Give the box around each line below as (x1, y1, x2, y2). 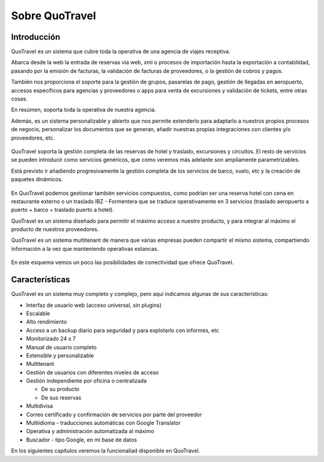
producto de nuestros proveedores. (11, 226, 99, 233)
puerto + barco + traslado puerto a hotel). (11, 206, 114, 214)
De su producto (41, 386, 80, 393)
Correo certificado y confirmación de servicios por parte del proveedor (26, 411, 202, 418)
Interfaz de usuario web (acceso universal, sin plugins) (26, 301, 162, 309)
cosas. (11, 95, 28, 102)
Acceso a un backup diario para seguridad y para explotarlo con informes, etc (26, 327, 219, 334)
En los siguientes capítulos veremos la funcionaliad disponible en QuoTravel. (11, 447, 200, 454)
